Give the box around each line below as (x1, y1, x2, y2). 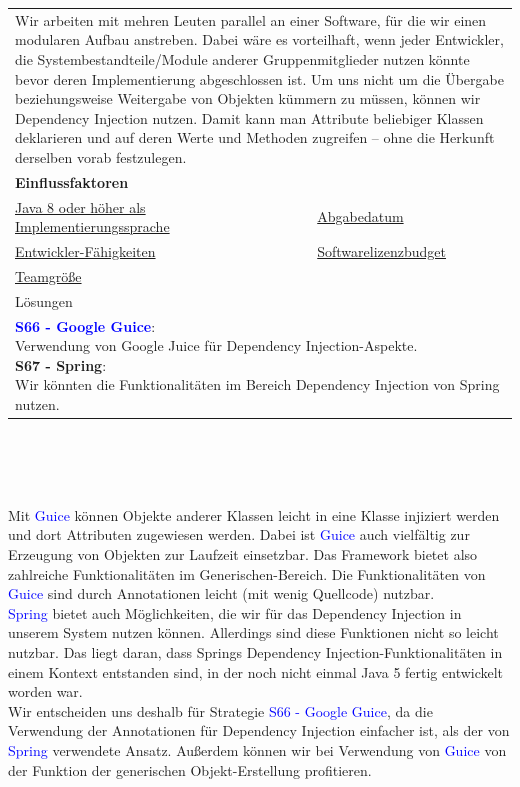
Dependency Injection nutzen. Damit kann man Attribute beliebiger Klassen (15, 107, 484, 128)
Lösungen (15, 290, 73, 311)
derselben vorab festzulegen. (15, 146, 187, 167)
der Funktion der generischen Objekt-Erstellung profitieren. (8, 759, 372, 780)
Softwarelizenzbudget (317, 241, 447, 262)
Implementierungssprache (15, 216, 170, 237)
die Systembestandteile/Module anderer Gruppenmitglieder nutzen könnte (15, 48, 470, 69)
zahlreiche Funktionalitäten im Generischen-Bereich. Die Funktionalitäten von (8, 563, 486, 584)
